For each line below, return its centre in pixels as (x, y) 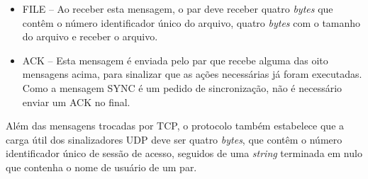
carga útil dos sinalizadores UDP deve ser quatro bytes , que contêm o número (174, 139)
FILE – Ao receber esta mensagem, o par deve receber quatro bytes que (178, 8)
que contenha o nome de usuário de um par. (101, 167)
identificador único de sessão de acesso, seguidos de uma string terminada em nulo (184, 153)
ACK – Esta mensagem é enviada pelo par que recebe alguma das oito (175, 60)
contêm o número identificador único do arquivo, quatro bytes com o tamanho (191, 22)
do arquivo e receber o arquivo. (90, 36)
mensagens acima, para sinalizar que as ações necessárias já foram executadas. (192, 74)
